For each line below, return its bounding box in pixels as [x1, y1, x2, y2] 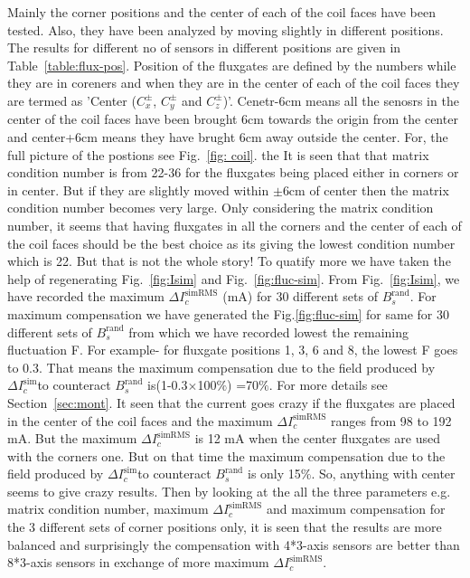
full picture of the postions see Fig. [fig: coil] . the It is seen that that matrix [7, 145, 429, 164]
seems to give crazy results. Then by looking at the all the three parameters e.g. [7, 481, 451, 500]
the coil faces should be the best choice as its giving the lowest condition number [7, 233, 456, 252]
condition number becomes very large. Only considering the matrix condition [7, 198, 434, 217]
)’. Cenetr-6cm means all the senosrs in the [222, 90, 459, 109]
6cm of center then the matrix [282, 180, 449, 199]
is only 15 [247, 464, 301, 483]
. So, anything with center [311, 464, 456, 483]
